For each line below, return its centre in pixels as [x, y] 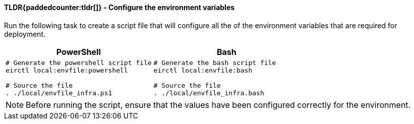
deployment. [25, 34]
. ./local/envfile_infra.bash [209, 93]
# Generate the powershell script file [79, 63]
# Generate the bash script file [215, 63]
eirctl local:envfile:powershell [67, 70]
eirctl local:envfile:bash [203, 70]
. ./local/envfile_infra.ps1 [59, 93]
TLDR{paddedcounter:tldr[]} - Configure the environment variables [120, 7]
